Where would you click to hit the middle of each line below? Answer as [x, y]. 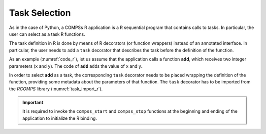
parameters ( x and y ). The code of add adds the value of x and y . [76, 66]
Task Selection [40, 13]
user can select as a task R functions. [47, 34]
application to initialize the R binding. [60, 118]
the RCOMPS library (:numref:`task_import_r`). [56, 89]
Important [33, 103]
